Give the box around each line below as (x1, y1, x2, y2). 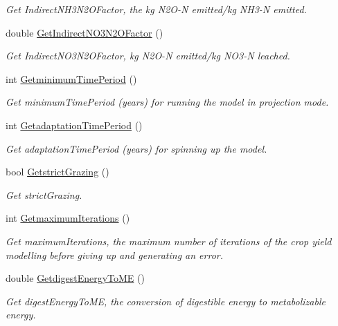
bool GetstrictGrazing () (6, 164, 109, 179)
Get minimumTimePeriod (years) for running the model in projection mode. (6, 95, 329, 109)
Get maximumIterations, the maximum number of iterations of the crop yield (6, 233, 332, 248)
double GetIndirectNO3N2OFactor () (6, 25, 163, 39)
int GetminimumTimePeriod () (6, 71, 137, 86)
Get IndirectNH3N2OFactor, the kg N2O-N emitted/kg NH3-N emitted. (6, 2, 307, 16)
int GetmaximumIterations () (6, 211, 130, 225)
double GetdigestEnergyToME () (6, 271, 145, 285)
